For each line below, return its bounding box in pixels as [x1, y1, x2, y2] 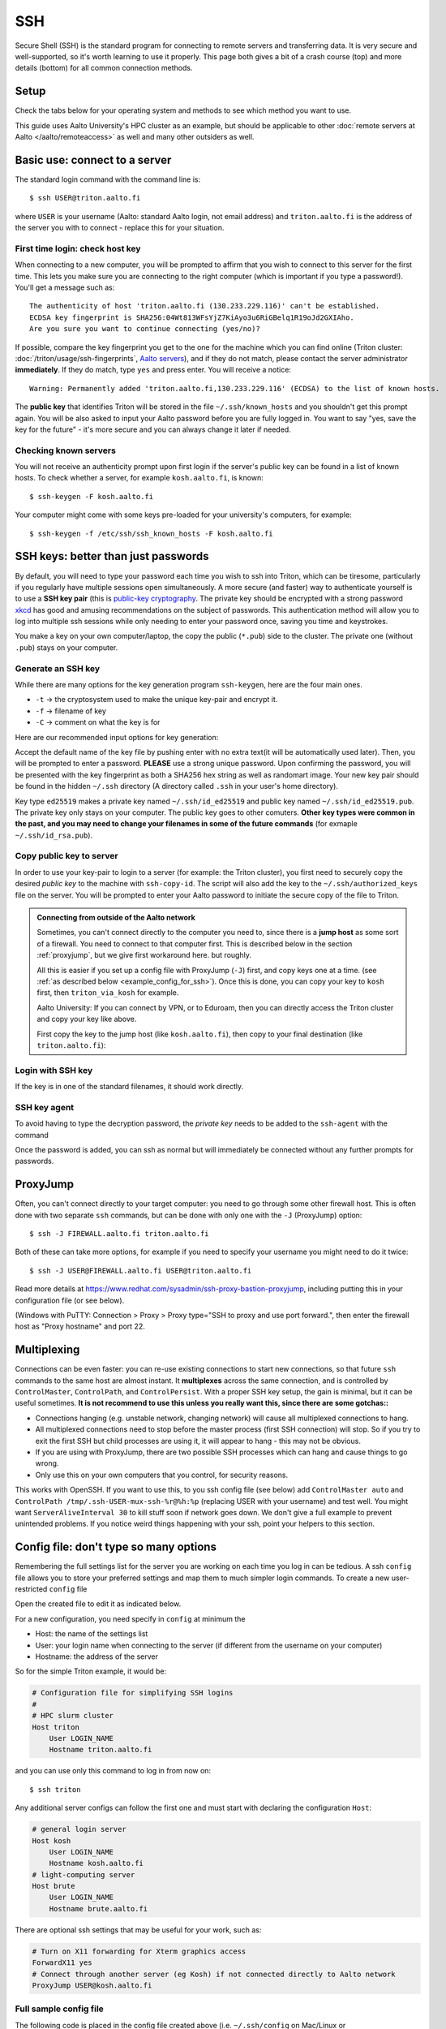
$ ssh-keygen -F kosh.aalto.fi [29, 492, 154, 501]
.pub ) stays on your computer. [15, 642, 118, 653]
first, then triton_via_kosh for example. [36, 988, 179, 997]
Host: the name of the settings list [35, 1629, 148, 1639]
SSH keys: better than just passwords [15, 549, 210, 563]
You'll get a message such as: [15, 282, 115, 292]
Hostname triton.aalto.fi [49, 1745, 152, 1755]
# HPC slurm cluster [32, 1711, 114, 1721]
